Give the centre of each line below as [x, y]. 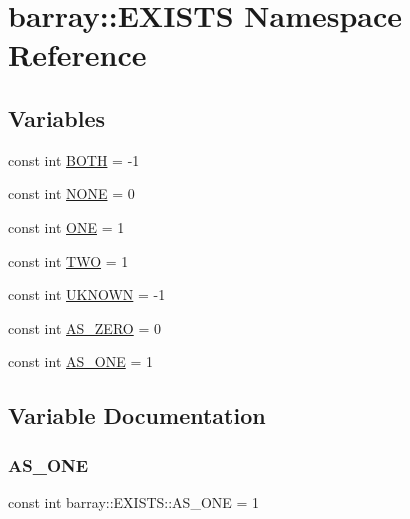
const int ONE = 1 [66, 226]
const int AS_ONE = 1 [80, 361]
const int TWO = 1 [68, 260]
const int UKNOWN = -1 [87, 294]
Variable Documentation [137, 415]
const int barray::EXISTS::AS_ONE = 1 [134, 501]
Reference [77, 54]
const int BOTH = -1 [74, 159]
